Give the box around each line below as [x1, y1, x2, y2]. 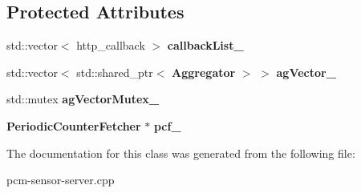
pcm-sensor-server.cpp [6, 171, 115, 188]
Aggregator [172, 63, 236, 80]
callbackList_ [167, 37, 244, 54]
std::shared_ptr [76, 63, 153, 80]
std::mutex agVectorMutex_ [6, 90, 160, 107]
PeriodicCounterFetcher [6, 117, 141, 134]
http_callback [76, 37, 145, 54]
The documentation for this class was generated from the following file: [6, 144, 355, 161]
